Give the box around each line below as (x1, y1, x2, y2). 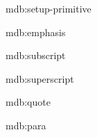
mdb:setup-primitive (6, 1, 91, 15)
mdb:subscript (6, 48, 66, 63)
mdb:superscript (6, 71, 74, 86)
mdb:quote (6, 95, 51, 109)
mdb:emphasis (6, 24, 66, 39)
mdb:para (6, 118, 46, 132)
